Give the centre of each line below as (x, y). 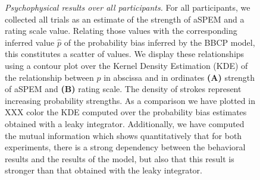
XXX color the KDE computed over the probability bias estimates (126, 112)
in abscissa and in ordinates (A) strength (179, 77)
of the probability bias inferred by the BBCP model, (159, 42)
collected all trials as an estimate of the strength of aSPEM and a (125, 19)
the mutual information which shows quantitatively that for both (123, 135)
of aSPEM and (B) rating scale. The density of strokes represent (123, 89)
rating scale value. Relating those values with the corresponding (121, 31)
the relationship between (49, 77)
